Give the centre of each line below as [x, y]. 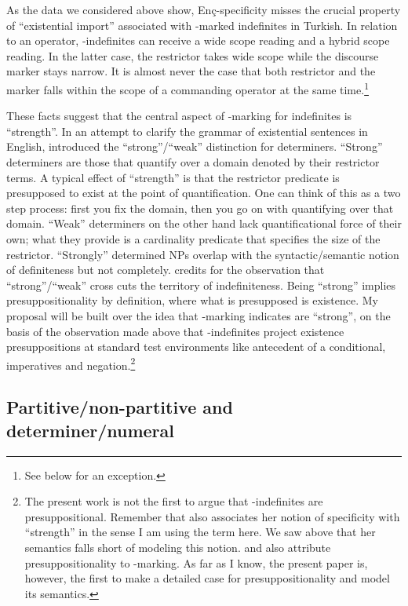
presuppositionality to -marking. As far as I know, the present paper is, [196, 562]
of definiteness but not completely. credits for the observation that [166, 270]
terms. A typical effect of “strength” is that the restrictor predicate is [173, 177]
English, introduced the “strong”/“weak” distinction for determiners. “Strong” [195, 146]
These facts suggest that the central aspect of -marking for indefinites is [179, 116]
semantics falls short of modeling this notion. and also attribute [178, 547]
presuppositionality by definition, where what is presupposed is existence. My [192, 300]
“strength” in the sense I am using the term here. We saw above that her [200, 532]
